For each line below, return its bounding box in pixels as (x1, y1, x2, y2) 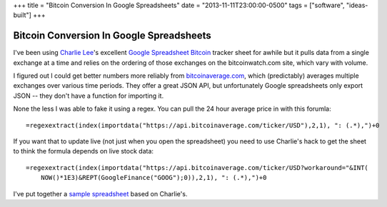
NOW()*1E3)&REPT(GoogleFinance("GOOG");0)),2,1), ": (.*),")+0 (40, 173, 267, 182)
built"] (13, 11, 32, 19)
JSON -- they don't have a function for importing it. (13, 91, 164, 100)
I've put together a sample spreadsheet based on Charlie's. (13, 189, 188, 198)
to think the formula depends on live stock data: (13, 147, 154, 156)
